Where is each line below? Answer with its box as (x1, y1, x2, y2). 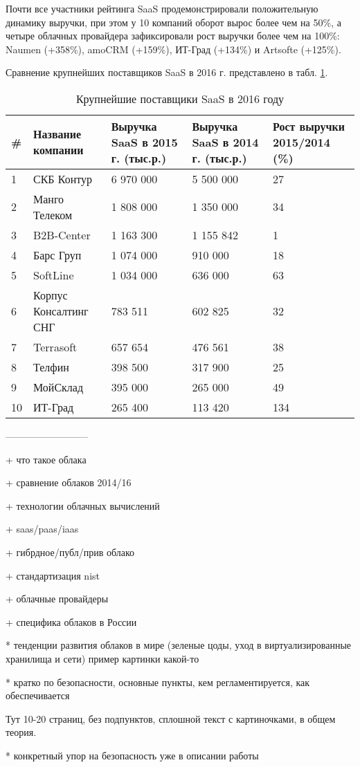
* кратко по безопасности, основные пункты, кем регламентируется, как (6, 674, 310, 689)
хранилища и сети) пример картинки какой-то (6, 651, 199, 665)
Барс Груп (33, 246, 82, 263)
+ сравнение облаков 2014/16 (6, 475, 132, 490)
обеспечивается (6, 688, 70, 703)
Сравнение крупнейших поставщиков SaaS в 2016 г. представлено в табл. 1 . (6, 65, 328, 80)
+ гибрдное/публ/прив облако (6, 544, 135, 559)
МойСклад (33, 378, 84, 395)
